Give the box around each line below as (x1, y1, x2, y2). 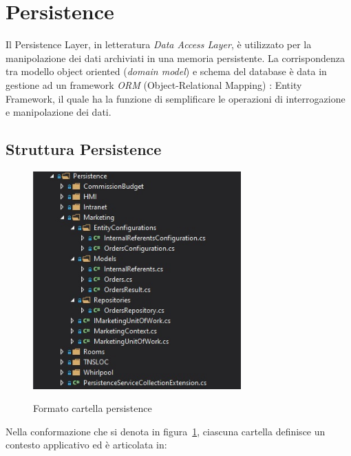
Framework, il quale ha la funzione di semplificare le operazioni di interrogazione (6, 91, 345, 105)
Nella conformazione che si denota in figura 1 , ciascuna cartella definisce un (6, 424, 326, 438)
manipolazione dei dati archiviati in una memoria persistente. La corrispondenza (6, 50, 345, 65)
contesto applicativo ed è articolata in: (6, 437, 167, 452)
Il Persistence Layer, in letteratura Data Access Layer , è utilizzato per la (6, 37, 312, 52)
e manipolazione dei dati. (6, 105, 111, 119)
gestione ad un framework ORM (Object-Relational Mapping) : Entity (6, 77, 302, 92)
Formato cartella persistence (33, 401, 152, 415)
